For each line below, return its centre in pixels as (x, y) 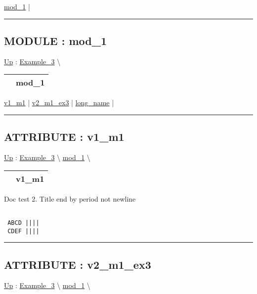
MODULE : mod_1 (55, 40)
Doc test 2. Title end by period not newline (70, 198)
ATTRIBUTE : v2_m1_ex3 (78, 264)
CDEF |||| (23, 231)
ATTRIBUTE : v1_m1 (64, 137)
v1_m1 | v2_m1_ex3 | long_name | (59, 103)
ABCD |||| (23, 223)
